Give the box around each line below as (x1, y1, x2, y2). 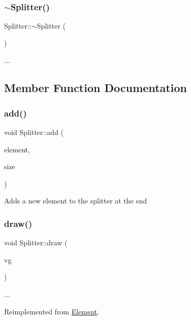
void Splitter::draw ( (4, 237, 68, 248)
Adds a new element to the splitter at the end (4, 195, 147, 206)
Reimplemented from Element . (4, 306, 99, 316)
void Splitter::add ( (4, 127, 64, 137)
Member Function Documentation (4, 80, 187, 96)
